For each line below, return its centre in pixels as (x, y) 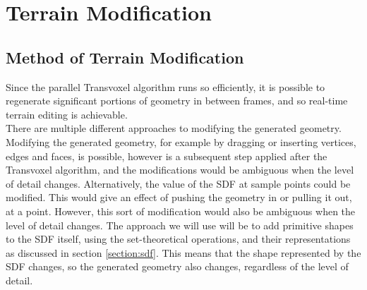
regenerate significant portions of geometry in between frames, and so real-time (177, 101)
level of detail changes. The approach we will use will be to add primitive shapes (180, 225)
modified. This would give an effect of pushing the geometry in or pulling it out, (179, 197)
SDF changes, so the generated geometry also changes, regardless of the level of (177, 266)
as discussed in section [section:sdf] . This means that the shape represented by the (183, 252)
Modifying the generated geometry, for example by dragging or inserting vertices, (181, 141)
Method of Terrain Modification (125, 57)
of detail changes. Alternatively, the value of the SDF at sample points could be (178, 183)
